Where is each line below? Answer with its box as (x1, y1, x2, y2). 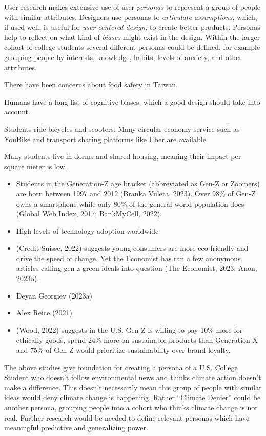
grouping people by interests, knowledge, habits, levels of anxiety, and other (4, 51, 242, 62)
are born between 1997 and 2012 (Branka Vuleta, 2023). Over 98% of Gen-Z (16, 188, 256, 199)
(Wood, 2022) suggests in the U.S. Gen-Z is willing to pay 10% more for (16, 324, 243, 335)
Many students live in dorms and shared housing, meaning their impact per (4, 151, 241, 162)
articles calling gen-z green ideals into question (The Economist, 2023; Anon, (16, 263, 257, 273)
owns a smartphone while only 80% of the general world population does (16, 198, 244, 209)
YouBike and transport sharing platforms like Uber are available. (4, 133, 208, 144)
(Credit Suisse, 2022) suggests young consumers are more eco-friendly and (16, 243, 249, 253)
